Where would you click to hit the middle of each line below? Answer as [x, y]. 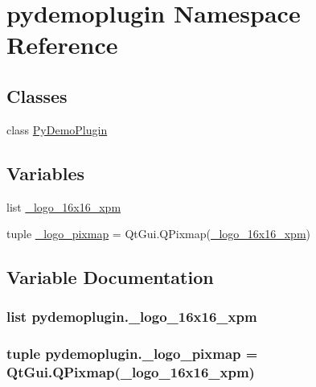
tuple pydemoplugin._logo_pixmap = [132, 354]
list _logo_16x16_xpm [64, 206]
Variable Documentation [110, 277]
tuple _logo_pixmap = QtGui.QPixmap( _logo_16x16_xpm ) [158, 234]
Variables [46, 173]
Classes [37, 95]
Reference [62, 45]
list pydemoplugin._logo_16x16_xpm [132, 317]
